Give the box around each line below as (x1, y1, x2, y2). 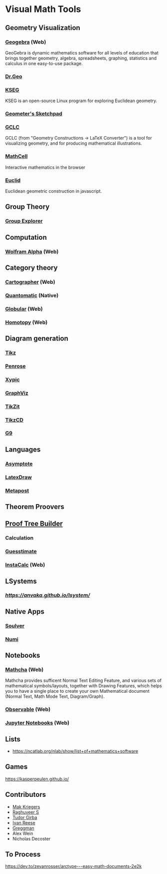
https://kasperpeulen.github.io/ (5, 776, 69, 782)
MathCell (5, 153, 28, 160)
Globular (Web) (5, 305, 43, 312)
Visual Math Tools (5, 4, 81, 15)
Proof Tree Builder (5, 520, 63, 528)
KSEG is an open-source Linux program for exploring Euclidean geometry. (5, 98, 158, 104)
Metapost (5, 487, 29, 494)
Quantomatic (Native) (5, 292, 59, 299)
